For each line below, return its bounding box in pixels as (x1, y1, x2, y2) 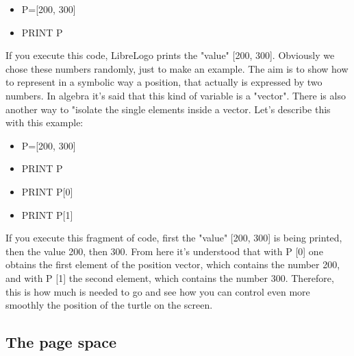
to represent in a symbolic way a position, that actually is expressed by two (5, 75, 323, 89)
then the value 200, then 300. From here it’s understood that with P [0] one (5, 244, 323, 258)
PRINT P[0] (21, 184, 73, 198)
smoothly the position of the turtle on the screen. (5, 298, 213, 312)
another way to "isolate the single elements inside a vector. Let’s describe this (5, 102, 331, 116)
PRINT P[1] (21, 207, 73, 222)
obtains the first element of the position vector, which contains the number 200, (5, 257, 340, 272)
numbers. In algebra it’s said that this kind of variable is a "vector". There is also (5, 88, 346, 102)
